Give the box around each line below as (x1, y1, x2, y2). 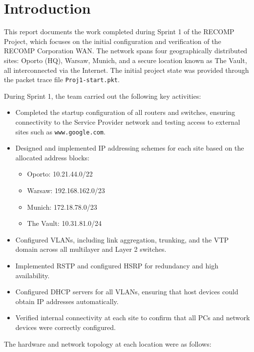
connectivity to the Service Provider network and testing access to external (15, 116, 240, 127)
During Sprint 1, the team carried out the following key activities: (4, 90, 201, 101)
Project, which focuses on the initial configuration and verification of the (4, 36, 221, 46)
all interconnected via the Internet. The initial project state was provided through (4, 65, 249, 75)
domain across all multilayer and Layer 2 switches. (15, 244, 167, 254)
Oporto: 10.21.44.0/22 (27, 169, 93, 179)
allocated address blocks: (15, 152, 89, 162)
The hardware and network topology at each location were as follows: (4, 338, 212, 349)
